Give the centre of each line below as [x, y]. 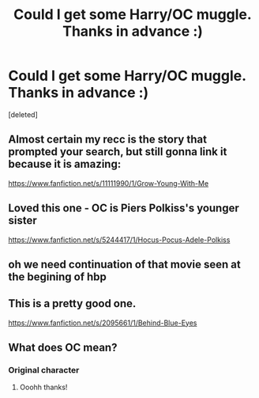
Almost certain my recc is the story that [108, 140]
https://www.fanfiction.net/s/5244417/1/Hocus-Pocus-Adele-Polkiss [119, 240]
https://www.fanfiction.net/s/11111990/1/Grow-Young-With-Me [109, 183]
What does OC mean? [63, 348]
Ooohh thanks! [43, 387]
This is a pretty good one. [72, 303]
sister [23, 220]
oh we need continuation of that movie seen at [124, 264]
